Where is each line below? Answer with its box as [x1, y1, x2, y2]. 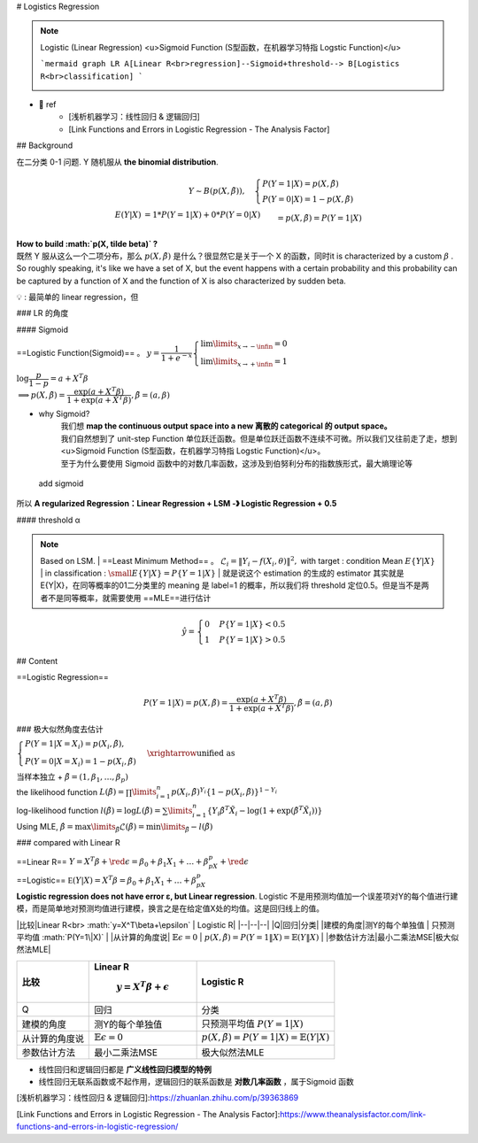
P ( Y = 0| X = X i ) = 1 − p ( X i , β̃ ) [25, 756, 136, 768]
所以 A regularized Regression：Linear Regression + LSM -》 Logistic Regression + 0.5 [16, 498, 337, 509]
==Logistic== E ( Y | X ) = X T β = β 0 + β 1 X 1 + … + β [16, 874, 197, 887]
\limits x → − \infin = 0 [212, 339, 288, 351]
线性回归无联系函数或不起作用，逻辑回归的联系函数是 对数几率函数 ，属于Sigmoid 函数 [38, 1076, 354, 1086]
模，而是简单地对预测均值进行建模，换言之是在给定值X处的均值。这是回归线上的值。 [16, 903, 325, 914]
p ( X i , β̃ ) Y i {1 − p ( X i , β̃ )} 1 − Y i [171, 785, 278, 799]
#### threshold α [16, 514, 81, 525]
